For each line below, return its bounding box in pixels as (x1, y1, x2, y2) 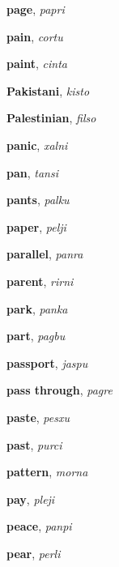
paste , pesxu (6, 408, 70, 425)
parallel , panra (6, 245, 83, 262)
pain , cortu (6, 28, 63, 45)
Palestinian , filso (6, 109, 96, 126)
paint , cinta (6, 55, 67, 72)
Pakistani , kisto (6, 82, 90, 99)
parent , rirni (6, 272, 74, 289)
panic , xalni (6, 136, 68, 153)
